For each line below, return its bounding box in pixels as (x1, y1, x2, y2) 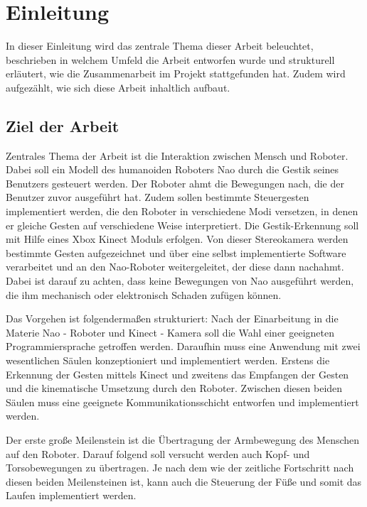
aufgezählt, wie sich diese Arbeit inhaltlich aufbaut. (6, 80, 230, 94)
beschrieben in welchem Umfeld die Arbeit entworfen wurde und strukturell (6, 52, 335, 67)
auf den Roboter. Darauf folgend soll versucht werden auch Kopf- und (6, 446, 310, 461)
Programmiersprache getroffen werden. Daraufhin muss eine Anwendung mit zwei (6, 339, 361, 354)
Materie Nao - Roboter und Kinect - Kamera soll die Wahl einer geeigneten (6, 325, 335, 339)
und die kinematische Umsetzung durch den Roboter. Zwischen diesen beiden (6, 381, 343, 396)
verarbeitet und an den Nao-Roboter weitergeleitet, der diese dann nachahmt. (6, 259, 344, 274)
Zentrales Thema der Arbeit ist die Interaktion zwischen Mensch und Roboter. (6, 148, 349, 163)
